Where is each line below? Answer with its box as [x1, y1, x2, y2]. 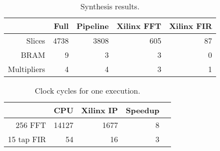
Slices [26, 35, 46, 46]
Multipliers [8, 63, 46, 75]
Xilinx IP [81, 104, 118, 116]
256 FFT [16, 119, 46, 130]
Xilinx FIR [169, 20, 212, 31]
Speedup [125, 104, 160, 116]
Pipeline [76, 20, 109, 31]
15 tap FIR [8, 133, 46, 145]
